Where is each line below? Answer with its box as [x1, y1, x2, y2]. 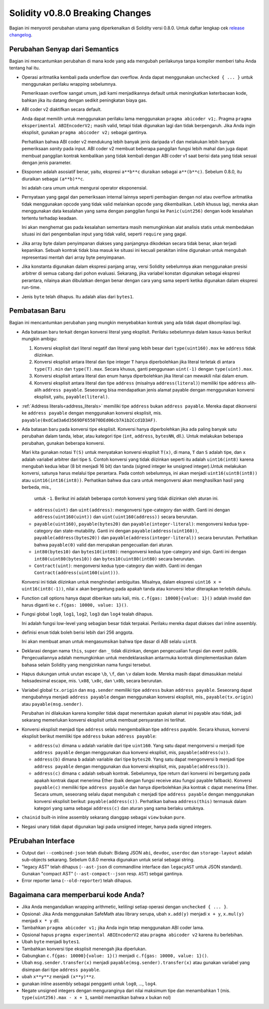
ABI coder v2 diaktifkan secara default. [21, 106, 102, 112]
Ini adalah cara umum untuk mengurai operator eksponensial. [21, 185, 148, 191]
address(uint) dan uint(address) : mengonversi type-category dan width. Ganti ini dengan [34, 507, 230, 513]
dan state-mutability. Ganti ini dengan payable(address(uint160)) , [53, 528, 199, 534]
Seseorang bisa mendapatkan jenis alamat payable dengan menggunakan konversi [84, 387, 255, 393]
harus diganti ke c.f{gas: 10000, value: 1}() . [21, 602, 128, 608]
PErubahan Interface [9, 836, 75, 845]
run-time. [21, 284, 41, 290]
